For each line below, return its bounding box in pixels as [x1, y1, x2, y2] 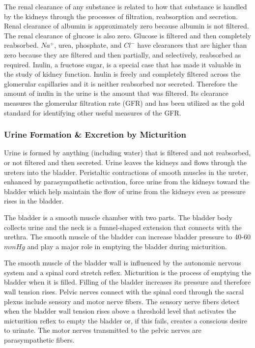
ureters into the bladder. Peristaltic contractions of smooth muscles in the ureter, [4, 167, 249, 177]
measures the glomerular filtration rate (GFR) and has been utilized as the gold [4, 97, 245, 108]
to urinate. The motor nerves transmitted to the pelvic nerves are [4, 325, 201, 335]
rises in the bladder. [4, 196, 64, 206]
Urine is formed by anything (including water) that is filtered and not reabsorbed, [4, 147, 251, 158]
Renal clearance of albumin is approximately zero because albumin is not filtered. [4, 21, 249, 31]
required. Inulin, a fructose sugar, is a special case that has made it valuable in [4, 59, 241, 69]
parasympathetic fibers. [4, 335, 75, 345]
